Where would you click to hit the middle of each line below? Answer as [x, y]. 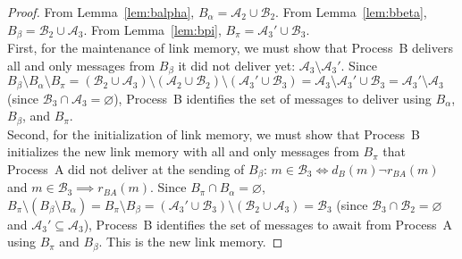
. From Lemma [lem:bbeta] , [351, 12]
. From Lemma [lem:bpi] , [152, 29]
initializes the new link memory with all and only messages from [183, 151]
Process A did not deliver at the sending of [126, 168]
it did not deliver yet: [237, 65]
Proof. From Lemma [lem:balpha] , [101, 12]
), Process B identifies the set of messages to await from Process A [268, 224]
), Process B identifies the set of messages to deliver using [273, 98]
